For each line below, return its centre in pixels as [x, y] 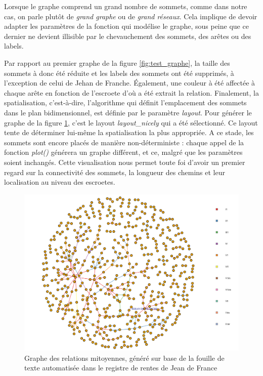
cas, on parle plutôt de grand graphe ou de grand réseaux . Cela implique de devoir [131, 16]
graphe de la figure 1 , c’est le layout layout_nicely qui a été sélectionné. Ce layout [131, 122]
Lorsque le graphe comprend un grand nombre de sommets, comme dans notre [126, 6]
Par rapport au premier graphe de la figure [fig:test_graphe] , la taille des [117, 62]
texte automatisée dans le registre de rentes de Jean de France [121, 368]
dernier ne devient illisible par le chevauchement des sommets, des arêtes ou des [128, 36]
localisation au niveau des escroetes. [60, 182]
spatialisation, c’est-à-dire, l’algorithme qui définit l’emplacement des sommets [125, 102]
